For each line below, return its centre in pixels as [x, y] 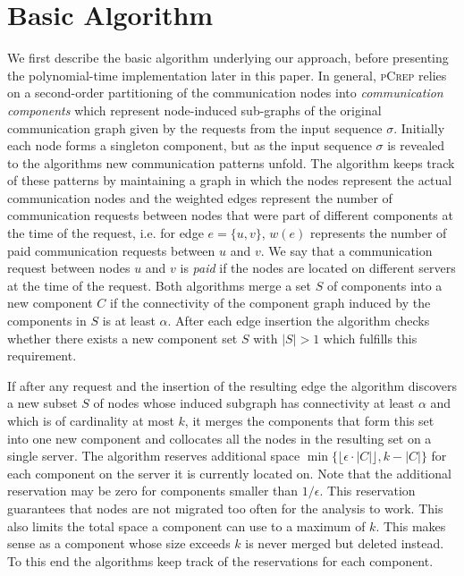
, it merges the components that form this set [309, 420]
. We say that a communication [346, 250]
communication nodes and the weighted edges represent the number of [200, 197]
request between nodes [69, 268]
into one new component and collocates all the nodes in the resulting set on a [219, 438]
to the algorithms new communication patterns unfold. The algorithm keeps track [231, 162]
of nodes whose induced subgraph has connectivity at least [254, 403]
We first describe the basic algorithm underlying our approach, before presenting [228, 58]
